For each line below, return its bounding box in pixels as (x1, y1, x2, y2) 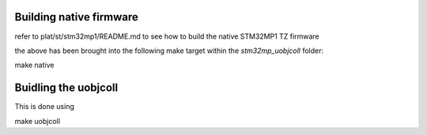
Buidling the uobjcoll (14, 81, 119, 95)
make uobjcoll (14, 116, 61, 126)
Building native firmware (14, 10, 138, 24)
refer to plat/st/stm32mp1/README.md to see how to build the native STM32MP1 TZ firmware (14, 32, 319, 41)
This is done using (14, 102, 75, 111)
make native (14, 60, 55, 70)
